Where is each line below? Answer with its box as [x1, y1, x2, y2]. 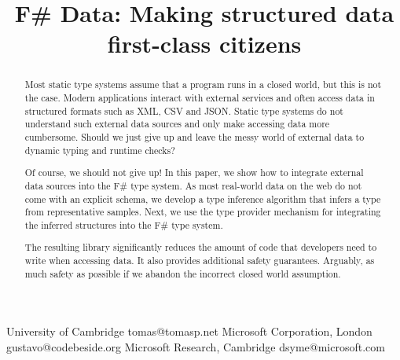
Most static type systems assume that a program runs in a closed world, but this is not [24, 78, 382, 91]
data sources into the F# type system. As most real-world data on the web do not [24, 178, 362, 192]
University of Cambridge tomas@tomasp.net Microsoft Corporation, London [6, 323, 372, 340]
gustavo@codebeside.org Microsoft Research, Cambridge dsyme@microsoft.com [6, 338, 385, 354]
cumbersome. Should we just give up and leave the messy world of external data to [24, 130, 365, 143]
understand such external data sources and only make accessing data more [24, 117, 330, 130]
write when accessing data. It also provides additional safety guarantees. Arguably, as [24, 254, 375, 267]
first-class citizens [107, 28, 302, 60]
